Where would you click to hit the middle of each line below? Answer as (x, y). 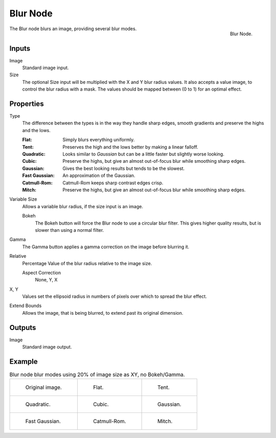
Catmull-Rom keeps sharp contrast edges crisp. (113, 183)
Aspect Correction (42, 272)
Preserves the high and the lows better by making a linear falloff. (131, 147)
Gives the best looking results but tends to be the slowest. (124, 168)
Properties (27, 104)
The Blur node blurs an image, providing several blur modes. (73, 29)
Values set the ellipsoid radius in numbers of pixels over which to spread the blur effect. (114, 296)
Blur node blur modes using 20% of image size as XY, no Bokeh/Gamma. (97, 375)
